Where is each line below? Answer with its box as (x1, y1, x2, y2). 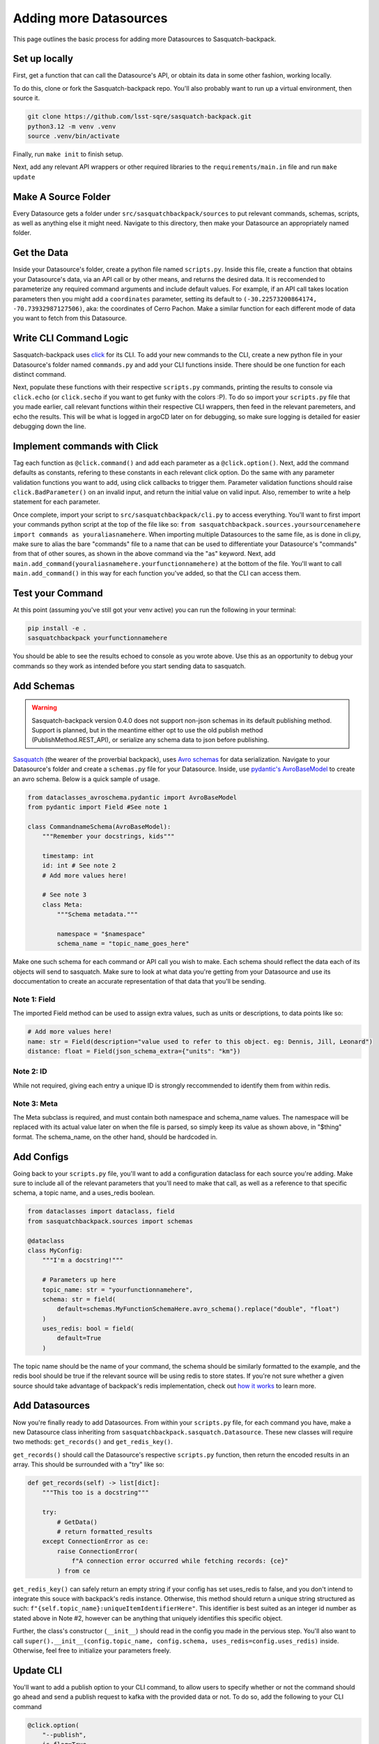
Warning (31, 703, 57, 712)
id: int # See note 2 (42, 862, 116, 870)
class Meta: (42, 901, 84, 908)
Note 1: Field (13, 994, 56, 1004)
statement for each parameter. (13, 497, 100, 506)
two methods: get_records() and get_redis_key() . (13, 1438, 173, 1446)
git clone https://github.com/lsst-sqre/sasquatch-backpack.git (27, 112, 252, 121)
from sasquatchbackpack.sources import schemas (27, 1217, 193, 1225)
